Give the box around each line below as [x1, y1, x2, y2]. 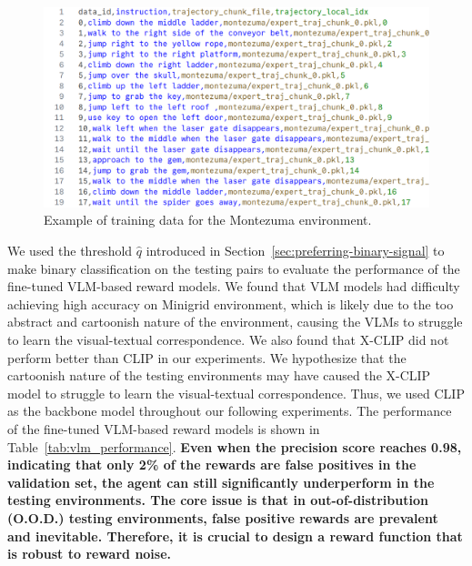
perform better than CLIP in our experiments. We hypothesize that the [7, 348, 407, 367]
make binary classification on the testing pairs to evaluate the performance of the [7, 258, 460, 278]
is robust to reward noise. [7, 544, 172, 563]
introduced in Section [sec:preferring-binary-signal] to [146, 241, 445, 260]
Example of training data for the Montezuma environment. [44, 210, 372, 229]
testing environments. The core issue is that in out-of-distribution [7, 490, 428, 510]
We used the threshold [7, 241, 133, 260]
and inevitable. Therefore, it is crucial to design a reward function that [7, 526, 463, 545]
